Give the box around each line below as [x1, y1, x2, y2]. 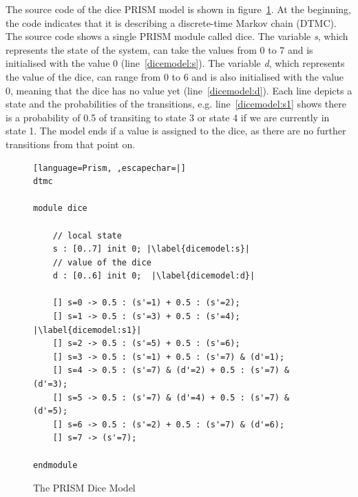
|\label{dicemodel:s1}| [33, 325, 142, 335]
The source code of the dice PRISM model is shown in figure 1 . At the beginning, [6, 2, 351, 16]
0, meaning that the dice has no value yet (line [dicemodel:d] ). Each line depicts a [6, 83, 352, 97]
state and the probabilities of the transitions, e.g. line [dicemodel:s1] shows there [6, 97, 346, 111]
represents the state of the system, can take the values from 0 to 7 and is [6, 42, 313, 57]
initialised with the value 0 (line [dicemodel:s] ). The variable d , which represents [6, 56, 345, 70]
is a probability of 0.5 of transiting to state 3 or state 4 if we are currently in [6, 110, 330, 124]
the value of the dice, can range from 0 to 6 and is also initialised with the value [6, 69, 344, 83]
